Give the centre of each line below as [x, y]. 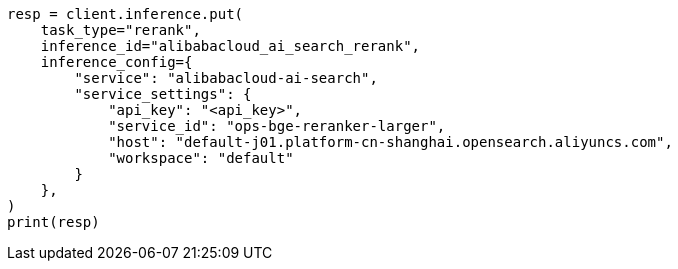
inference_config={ [116, 62]
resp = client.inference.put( [125, 14]
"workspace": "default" [201, 158]
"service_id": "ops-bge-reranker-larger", [277, 126]
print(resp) [53, 222]
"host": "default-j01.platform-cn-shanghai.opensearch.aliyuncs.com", [390, 142]
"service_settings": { [163, 94]
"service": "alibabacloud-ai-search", [226, 78]
